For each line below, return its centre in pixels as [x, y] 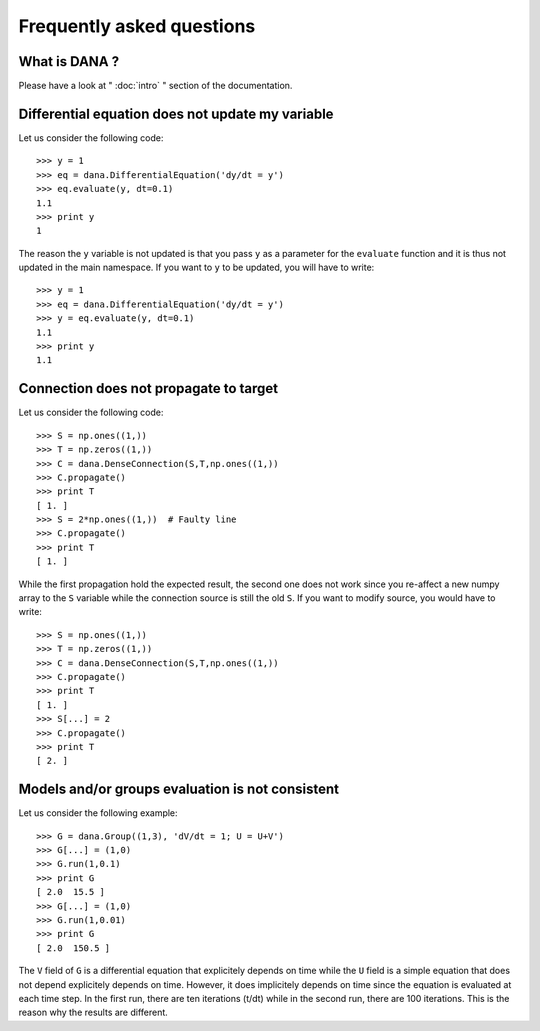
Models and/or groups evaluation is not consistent [179, 789]
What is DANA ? [69, 61]
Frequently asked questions [137, 26]
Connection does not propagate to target [148, 388]
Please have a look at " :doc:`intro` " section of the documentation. [155, 86]
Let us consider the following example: [98, 813]
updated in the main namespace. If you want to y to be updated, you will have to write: [196, 267]
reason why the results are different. [93, 1012]
